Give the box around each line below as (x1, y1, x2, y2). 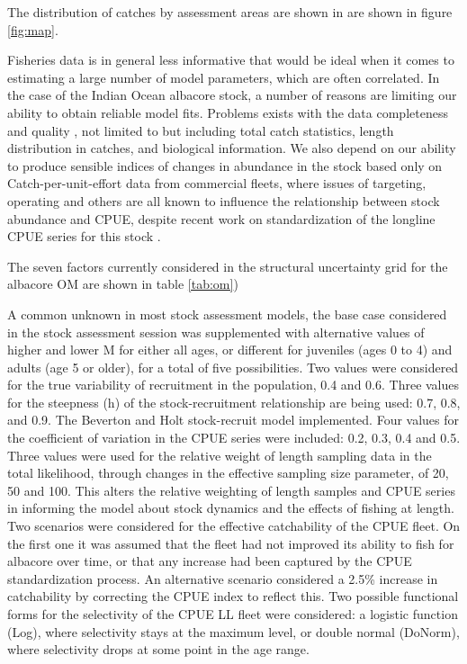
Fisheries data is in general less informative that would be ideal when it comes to (7, 50, 454, 69)
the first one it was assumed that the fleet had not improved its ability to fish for (7, 534, 454, 552)
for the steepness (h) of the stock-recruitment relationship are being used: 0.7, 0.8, (7, 392, 461, 411)
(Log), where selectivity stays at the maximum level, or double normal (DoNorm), (7, 622, 460, 641)
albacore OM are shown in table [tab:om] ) (7, 274, 238, 293)
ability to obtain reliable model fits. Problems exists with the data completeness (7, 103, 448, 121)
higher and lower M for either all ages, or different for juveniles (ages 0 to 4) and (7, 340, 453, 359)
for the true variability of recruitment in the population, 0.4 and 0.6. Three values (7, 375, 460, 394)
